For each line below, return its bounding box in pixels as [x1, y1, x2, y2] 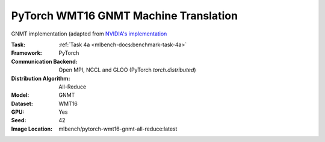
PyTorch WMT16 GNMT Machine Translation [11, 9, 238, 22]
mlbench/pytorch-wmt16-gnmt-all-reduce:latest [58, 125, 178, 132]
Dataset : [11, 100, 33, 107]
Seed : [11, 117, 26, 124]
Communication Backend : [11, 58, 78, 65]
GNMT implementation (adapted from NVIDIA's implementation [11, 30, 167, 37]
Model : [11, 91, 29, 99]
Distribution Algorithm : [11, 75, 70, 82]
